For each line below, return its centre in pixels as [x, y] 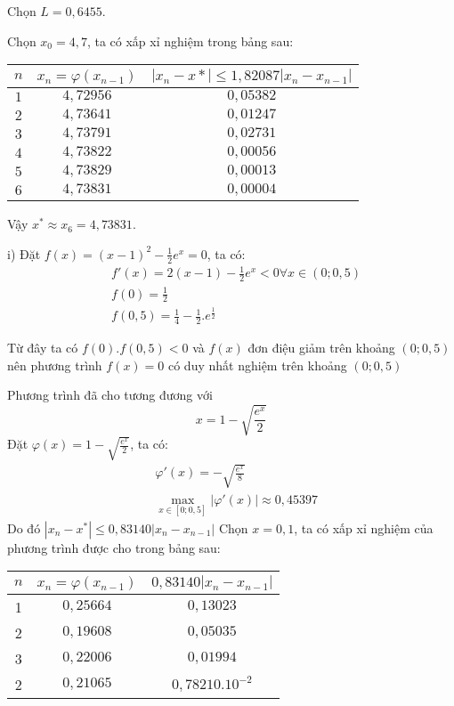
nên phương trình [55, 365]
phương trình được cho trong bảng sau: [114, 547]
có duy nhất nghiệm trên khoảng [257, 365]
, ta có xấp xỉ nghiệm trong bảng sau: [190, 41]
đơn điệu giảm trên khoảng [321, 348]
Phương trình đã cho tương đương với [110, 395]
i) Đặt [24, 253]
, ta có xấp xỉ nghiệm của [364, 527]
